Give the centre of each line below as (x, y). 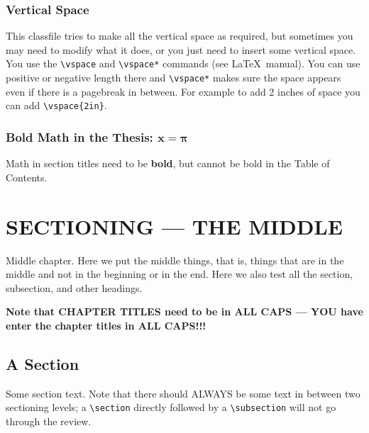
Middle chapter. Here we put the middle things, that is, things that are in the (175, 260)
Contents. (27, 177)
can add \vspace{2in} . (56, 105)
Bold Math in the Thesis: (79, 136)
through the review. (49, 421)
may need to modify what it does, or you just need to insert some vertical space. (181, 49)
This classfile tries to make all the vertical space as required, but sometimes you (180, 36)
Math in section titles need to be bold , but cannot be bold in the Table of (168, 163)
